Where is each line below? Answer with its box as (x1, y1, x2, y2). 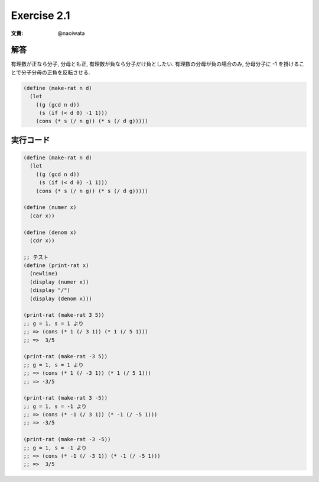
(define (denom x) (23, 229, 77, 236)
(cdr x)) (30, 237, 55, 244)
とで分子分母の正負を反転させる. (11, 69, 90, 76)
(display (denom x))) (30, 295, 93, 302)
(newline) (30, 270, 58, 277)
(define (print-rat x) (23, 262, 89, 269)
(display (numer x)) (30, 278, 89, 285)
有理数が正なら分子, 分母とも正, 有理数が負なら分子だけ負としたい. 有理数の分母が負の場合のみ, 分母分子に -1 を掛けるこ (11, 60, 304, 68)
